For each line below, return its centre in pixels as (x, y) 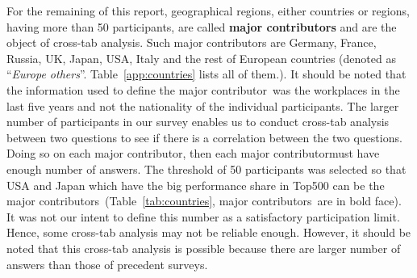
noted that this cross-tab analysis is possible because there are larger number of (204, 248)
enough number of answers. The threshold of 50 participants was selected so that (206, 168)
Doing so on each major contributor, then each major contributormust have (193, 153)
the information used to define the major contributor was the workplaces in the (203, 89)
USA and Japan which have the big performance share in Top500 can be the (196, 185)
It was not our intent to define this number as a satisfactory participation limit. (203, 216)
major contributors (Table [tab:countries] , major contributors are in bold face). (204, 201)
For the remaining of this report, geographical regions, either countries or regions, (208, 11)
